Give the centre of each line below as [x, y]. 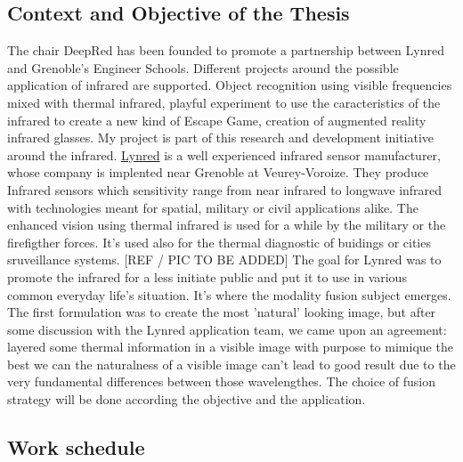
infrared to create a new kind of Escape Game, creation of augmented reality [217, 120]
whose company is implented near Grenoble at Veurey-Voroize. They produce [218, 172]
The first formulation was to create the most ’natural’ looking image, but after [222, 312]
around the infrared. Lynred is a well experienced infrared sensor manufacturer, [224, 154]
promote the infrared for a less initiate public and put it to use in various [207, 276]
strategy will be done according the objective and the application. [187, 399]
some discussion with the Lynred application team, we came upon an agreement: [227, 329]
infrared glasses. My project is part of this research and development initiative [221, 138]
